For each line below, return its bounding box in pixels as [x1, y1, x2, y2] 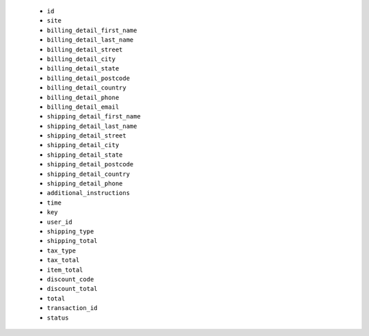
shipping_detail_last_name [46, 122, 137, 130]
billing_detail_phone [46, 93, 120, 101]
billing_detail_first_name [46, 26, 137, 34]
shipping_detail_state [46, 151, 123, 159]
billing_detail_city [46, 55, 116, 63]
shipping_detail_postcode [46, 161, 134, 168]
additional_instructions [46, 189, 130, 197]
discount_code [46, 275, 94, 283]
